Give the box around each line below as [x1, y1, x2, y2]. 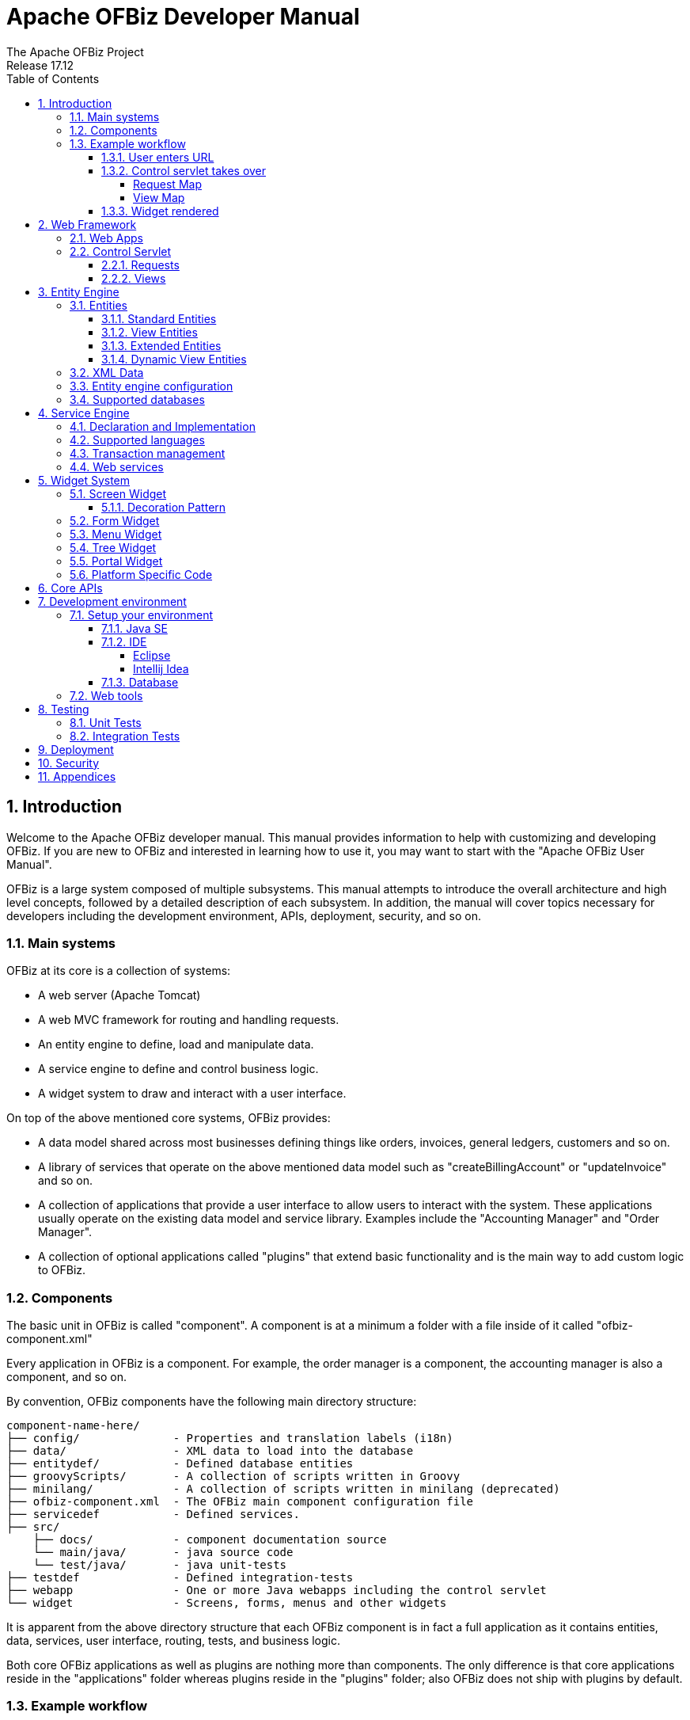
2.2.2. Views [101, 271, 166, 285]
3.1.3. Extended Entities [101, 338, 222, 352]
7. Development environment [38, 594, 187, 608]
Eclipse [133, 648, 171, 662]
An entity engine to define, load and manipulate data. [38, 1037, 314, 1052]
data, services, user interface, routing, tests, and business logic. [6, 1634, 341, 1648]
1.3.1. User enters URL [101, 150, 214, 164]
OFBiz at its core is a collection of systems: [6, 964, 231, 978]
